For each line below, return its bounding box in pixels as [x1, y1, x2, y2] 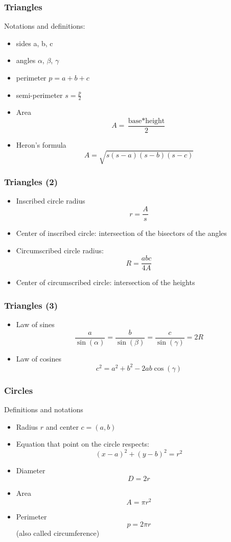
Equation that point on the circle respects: [16, 438, 150, 449]
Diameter [16, 465, 45, 476]
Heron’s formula [16, 139, 66, 150]
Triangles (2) [4, 175, 58, 188]
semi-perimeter [16, 89, 63, 100]
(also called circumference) [16, 528, 100, 538]
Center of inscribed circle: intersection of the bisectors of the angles [16, 228, 227, 238]
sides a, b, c [16, 37, 53, 48]
